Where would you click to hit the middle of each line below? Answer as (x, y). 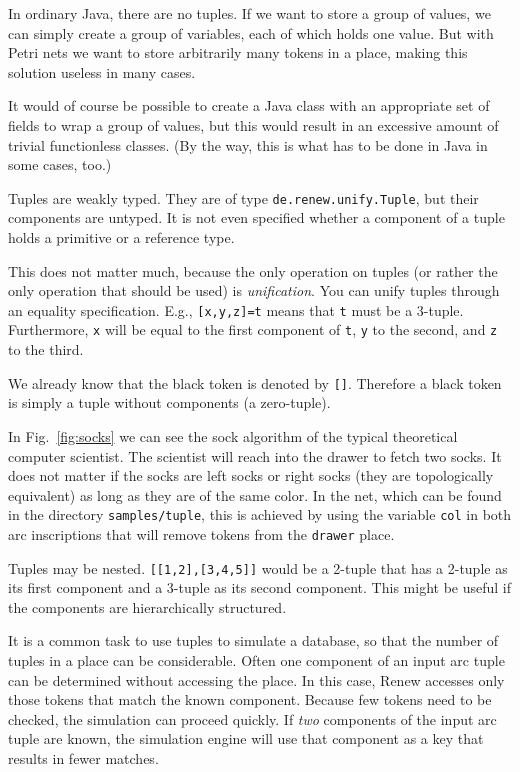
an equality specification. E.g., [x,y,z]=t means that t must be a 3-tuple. (236, 309)
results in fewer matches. (83, 758)
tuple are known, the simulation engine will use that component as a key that (246, 738)
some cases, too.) (60, 164)
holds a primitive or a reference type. (121, 237)
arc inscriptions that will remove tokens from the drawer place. (201, 533)
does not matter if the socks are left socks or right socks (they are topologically (251, 475)
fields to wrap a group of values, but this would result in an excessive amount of (253, 124)
